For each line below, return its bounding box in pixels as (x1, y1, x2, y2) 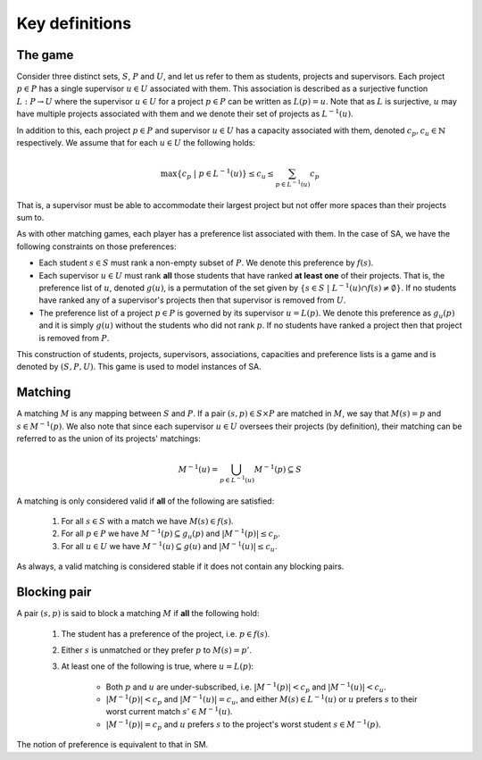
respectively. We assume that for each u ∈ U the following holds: (16, 138, 256, 148)
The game (16, 47, 74, 63)
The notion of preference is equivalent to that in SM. (16, 739, 209, 750)
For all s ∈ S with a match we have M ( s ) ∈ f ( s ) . (61, 516, 234, 527)
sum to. (16, 213, 45, 223)
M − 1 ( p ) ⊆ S (253, 463, 303, 475)
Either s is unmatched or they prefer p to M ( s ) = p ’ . (61, 644, 252, 656)
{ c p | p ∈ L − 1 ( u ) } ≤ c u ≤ (177, 167, 275, 180)
